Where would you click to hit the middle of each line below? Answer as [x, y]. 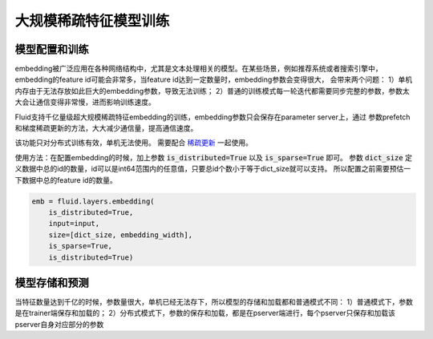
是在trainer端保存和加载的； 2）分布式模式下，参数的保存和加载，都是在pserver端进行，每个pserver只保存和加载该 [205, 313]
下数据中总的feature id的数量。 [66, 180]
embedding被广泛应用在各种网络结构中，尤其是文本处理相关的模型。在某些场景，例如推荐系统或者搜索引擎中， [198, 69]
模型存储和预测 [52, 282]
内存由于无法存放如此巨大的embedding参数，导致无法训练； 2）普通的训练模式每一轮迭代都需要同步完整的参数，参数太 [212, 91]
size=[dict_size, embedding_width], [120, 235]
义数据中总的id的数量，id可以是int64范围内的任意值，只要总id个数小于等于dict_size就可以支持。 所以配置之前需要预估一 [213, 169]
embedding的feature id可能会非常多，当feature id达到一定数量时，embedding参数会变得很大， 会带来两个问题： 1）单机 [214, 79]
